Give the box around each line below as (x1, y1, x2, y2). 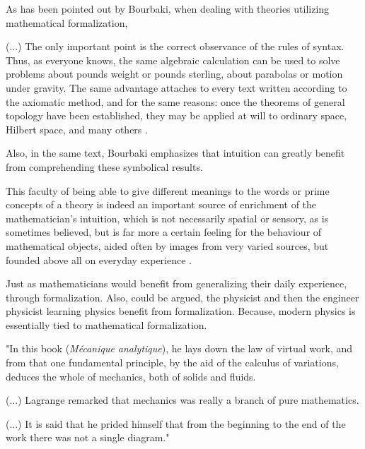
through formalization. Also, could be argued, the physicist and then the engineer (6, 289, 359, 304)
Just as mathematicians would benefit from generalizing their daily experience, (6, 276, 347, 291)
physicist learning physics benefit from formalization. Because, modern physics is (6, 304, 356, 318)
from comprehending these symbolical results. (6, 159, 203, 174)
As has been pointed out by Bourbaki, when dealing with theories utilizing (6, 1, 330, 16)
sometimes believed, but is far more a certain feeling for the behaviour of (6, 224, 322, 239)
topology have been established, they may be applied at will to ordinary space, (6, 108, 347, 123)
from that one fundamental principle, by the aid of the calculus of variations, (6, 355, 339, 370)
